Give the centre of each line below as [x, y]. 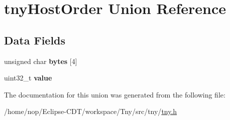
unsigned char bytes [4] [41, 61]
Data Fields [35, 40]
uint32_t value [28, 78]
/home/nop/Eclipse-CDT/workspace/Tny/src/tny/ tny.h [91, 111]
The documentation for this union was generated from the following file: [115, 94]
